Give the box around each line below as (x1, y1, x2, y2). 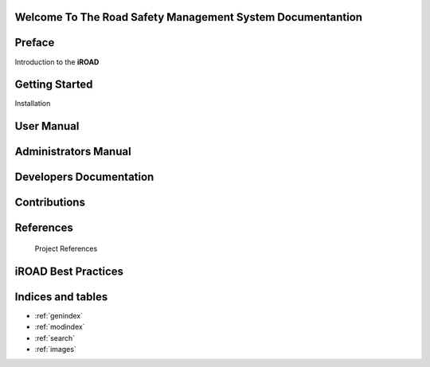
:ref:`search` (34, 333, 76, 342)
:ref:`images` (34, 345, 77, 353)
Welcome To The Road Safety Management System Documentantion (14, 10, 362, 24)
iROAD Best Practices (14, 264, 123, 278)
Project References (34, 244, 98, 253)
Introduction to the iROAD (14, 57, 100, 67)
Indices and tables (14, 290, 108, 303)
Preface (14, 36, 55, 49)
